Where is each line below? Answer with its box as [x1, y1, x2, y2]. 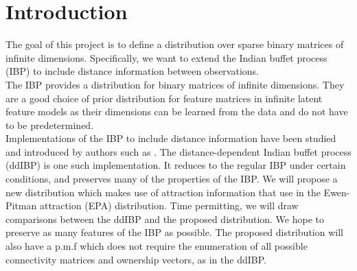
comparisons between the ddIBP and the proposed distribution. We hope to [5, 211, 325, 226]
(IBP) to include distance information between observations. [5, 64, 259, 78]
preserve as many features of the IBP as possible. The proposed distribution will [5, 225, 343, 239]
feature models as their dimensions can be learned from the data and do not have [5, 104, 348, 119]
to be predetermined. [5, 117, 94, 132]
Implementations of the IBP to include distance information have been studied [5, 131, 336, 145]
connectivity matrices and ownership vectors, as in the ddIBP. [5, 252, 266, 266]
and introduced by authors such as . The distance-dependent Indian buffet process [5, 144, 352, 158]
